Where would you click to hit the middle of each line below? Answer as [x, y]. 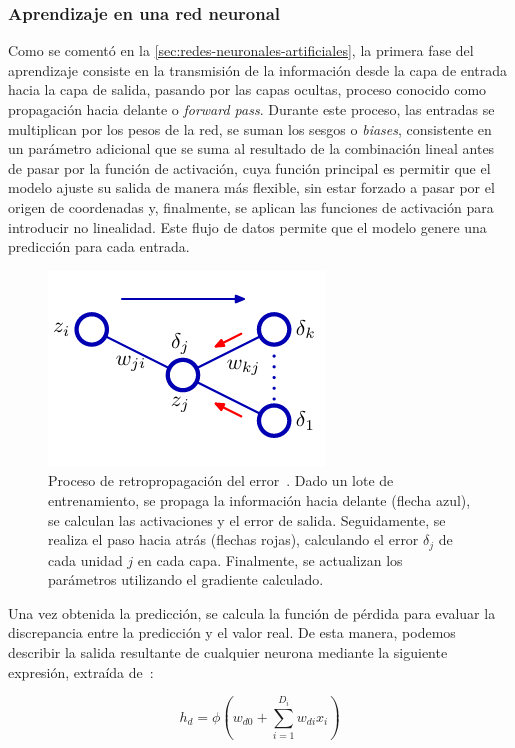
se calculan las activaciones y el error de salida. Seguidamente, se [247, 519]
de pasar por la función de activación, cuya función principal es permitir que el [249, 167]
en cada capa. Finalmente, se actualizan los [270, 559]
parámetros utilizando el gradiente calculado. [186, 579]
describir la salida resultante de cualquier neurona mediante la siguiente [228, 651]
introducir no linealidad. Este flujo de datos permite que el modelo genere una [247, 226]
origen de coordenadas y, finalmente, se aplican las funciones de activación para [251, 206]
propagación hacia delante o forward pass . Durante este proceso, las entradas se [251, 109]
